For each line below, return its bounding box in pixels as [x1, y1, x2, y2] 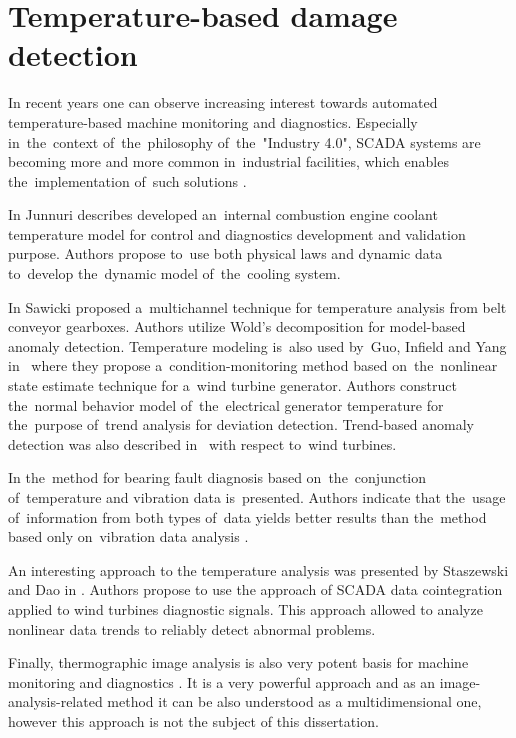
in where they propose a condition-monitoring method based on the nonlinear [8, 355, 498, 376]
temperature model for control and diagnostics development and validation [8, 223, 466, 244]
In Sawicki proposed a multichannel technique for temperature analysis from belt [8, 296, 507, 317]
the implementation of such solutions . [8, 170, 247, 191]
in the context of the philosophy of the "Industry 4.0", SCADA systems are [8, 131, 481, 152]
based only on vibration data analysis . [8, 526, 249, 547]
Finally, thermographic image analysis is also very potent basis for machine [8, 652, 469, 673]
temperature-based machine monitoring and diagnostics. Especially [8, 111, 418, 132]
